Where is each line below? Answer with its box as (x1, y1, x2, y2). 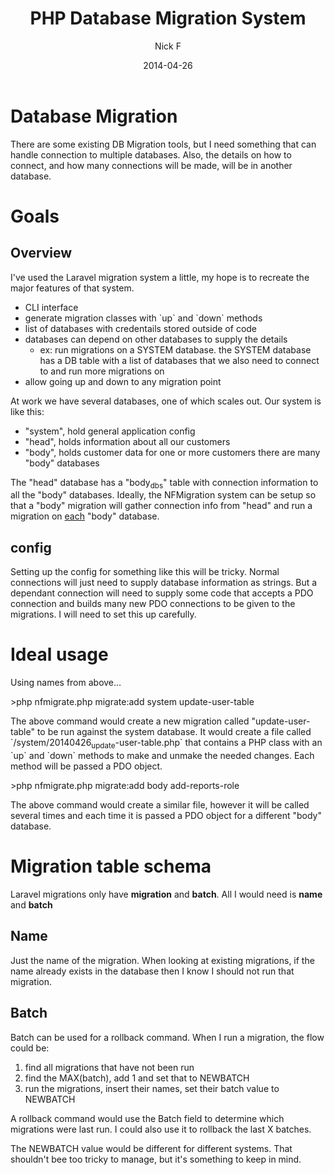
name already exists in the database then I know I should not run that (10, 965, 295, 977)
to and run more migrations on (39, 365, 165, 377)
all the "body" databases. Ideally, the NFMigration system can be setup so (10, 489, 317, 501)
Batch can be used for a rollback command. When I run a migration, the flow (10, 1031, 325, 1043)
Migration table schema (10, 855, 212, 878)
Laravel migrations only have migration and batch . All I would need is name (10, 888, 323, 900)
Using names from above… (10, 677, 122, 689)
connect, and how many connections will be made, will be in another (10, 159, 293, 171)
